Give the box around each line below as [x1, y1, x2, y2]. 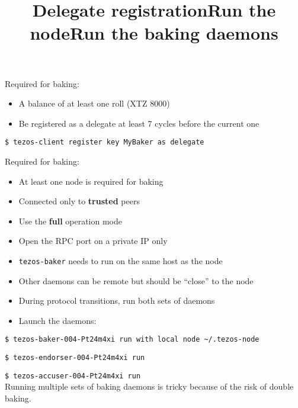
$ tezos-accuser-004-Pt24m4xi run [5, 371, 141, 380]
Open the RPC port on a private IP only [18, 234, 168, 247]
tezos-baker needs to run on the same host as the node [18, 254, 223, 266]
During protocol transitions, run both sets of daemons [18, 294, 215, 307]
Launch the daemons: [18, 314, 97, 326]
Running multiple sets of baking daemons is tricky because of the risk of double [5, 380, 294, 393]
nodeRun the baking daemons [30, 21, 278, 45]
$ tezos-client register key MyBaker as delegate [5, 138, 204, 147]
